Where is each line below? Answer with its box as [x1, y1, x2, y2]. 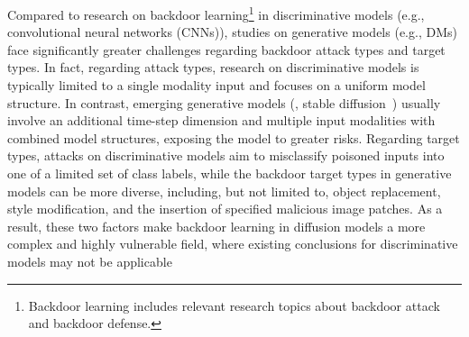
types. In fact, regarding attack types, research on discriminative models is [7, 58, 419, 77]
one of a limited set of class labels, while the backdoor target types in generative [7, 164, 452, 182]
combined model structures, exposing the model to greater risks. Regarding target [7, 128, 460, 147]
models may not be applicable [7, 251, 172, 270]
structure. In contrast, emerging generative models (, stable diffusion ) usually [7, 93, 441, 112]
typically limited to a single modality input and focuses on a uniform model [7, 76, 426, 95]
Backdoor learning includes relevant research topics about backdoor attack [28, 296, 440, 314]
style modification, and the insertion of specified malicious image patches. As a [7, 199, 443, 218]
